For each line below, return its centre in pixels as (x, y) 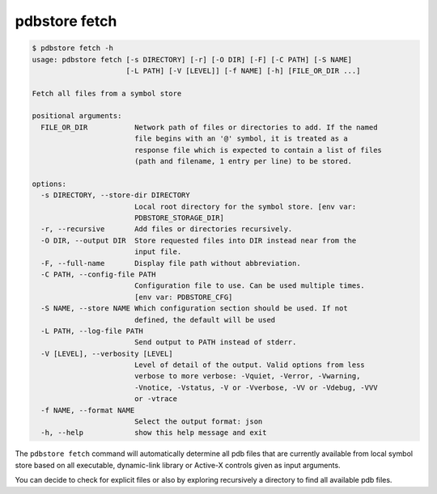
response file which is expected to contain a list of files (258, 150)
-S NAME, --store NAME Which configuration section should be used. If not (194, 308)
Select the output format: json (198, 422)
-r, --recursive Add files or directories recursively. (167, 229)
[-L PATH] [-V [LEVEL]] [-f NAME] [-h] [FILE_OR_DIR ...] (243, 70)
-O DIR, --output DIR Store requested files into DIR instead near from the (199, 240)
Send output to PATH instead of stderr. (215, 342)
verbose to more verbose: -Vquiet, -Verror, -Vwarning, (247, 376)
